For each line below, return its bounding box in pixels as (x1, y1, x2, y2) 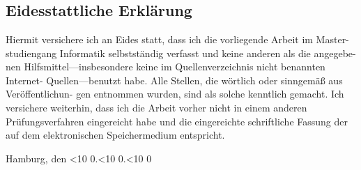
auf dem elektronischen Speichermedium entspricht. (6, 127, 225, 142)
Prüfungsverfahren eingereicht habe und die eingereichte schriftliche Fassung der (6, 114, 348, 128)
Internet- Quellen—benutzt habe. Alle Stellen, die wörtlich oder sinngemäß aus (6, 72, 343, 87)
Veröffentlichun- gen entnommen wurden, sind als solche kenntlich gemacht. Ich (6, 86, 344, 101)
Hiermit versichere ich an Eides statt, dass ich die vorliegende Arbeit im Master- (6, 32, 349, 46)
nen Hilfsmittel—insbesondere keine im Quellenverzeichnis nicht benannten (6, 59, 325, 74)
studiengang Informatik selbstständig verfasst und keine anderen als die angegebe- (6, 45, 356, 60)
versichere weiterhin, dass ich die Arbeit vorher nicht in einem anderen (6, 100, 307, 114)
